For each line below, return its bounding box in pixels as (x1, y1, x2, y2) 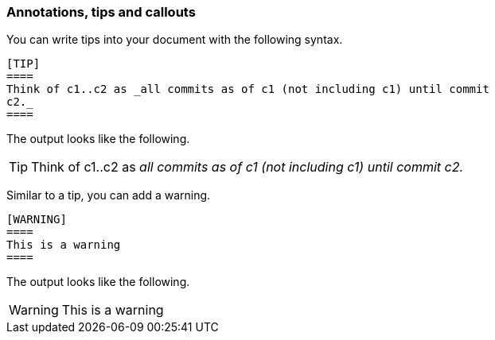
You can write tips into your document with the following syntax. (6, 33, 343, 47)
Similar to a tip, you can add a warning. (6, 188, 211, 203)
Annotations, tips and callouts (6, 4, 196, 20)
